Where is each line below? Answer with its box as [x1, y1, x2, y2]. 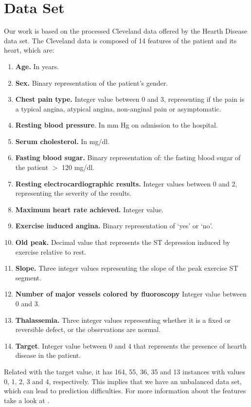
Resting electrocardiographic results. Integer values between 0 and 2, [15, 178, 237, 188]
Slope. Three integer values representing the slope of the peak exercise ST [15, 263, 238, 273]
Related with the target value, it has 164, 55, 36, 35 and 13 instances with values [4, 366, 245, 376]
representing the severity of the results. [15, 188, 132, 198]
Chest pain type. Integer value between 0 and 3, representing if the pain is [15, 94, 245, 104]
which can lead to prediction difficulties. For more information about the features [4, 386, 246, 396]
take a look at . [4, 395, 50, 405]
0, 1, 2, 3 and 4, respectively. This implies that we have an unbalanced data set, [4, 376, 242, 386]
